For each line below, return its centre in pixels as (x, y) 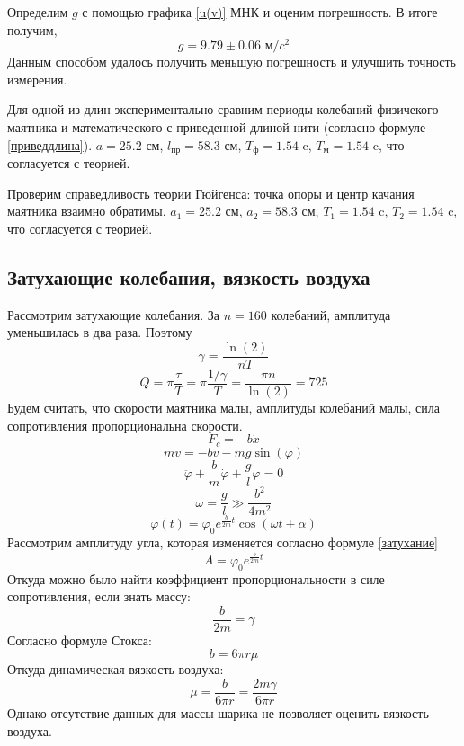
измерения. (37, 79)
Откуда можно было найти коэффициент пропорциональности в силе (196, 578)
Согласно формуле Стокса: (80, 639)
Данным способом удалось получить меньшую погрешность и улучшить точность (232, 62)
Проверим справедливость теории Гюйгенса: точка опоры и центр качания (211, 193)
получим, (32, 29)
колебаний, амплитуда (331, 314)
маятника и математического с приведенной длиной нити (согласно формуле (217, 127)
